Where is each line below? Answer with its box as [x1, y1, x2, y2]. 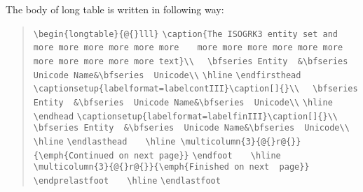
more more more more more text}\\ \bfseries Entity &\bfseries [33, 56, 348, 66]
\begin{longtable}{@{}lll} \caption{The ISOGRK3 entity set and [33, 29, 338, 39]
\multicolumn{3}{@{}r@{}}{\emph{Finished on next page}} [33, 162, 310, 172]
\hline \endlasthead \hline [33, 136, 176, 147]
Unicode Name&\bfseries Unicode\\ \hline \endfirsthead [33, 70, 301, 80]
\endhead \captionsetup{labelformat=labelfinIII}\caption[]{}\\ [33, 111, 338, 121]
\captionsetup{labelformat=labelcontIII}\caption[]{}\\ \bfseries [33, 84, 358, 94]
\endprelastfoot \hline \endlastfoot [33, 175, 221, 186]
